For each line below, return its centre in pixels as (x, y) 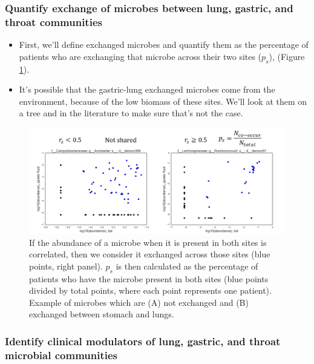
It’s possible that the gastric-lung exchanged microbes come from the (147, 89)
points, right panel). (66, 266)
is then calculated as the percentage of (187, 266)
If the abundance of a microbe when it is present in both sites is (148, 242)
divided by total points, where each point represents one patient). (150, 290)
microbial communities (61, 355)
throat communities (54, 22)
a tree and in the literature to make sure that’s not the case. (131, 113)
